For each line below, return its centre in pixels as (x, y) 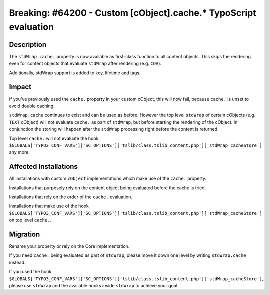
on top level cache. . (30, 220)
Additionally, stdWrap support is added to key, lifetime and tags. (75, 73)
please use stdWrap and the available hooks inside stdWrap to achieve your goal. (94, 286)
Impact (20, 87)
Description (28, 45)
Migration (25, 234)
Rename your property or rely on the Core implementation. (69, 246)
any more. (19, 152)
